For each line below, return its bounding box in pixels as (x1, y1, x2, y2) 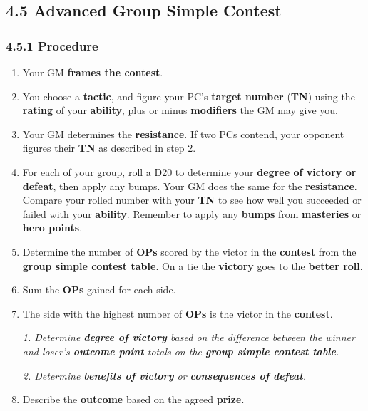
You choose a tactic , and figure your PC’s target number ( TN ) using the (22, 88, 355, 103)
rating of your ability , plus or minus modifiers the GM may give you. (22, 103, 338, 118)
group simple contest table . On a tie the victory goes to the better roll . (22, 258, 363, 273)
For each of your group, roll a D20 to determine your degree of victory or (22, 164, 357, 179)
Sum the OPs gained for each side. (22, 282, 176, 297)
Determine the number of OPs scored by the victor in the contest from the (22, 244, 357, 259)
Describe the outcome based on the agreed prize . (22, 392, 245, 407)
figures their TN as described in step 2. (22, 140, 196, 155)
